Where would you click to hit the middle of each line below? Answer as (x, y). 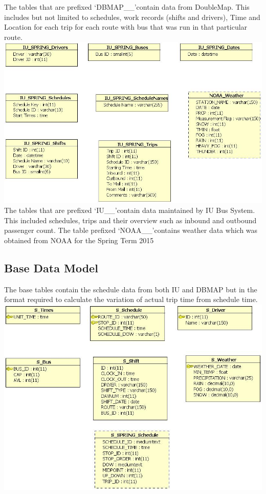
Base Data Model (51, 267)
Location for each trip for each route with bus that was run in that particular (126, 27)
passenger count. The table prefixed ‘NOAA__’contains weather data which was (131, 230)
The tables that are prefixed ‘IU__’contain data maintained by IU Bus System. (130, 210)
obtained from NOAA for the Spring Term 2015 (79, 240)
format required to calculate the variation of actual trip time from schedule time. (131, 299)
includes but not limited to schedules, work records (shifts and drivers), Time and (132, 17)
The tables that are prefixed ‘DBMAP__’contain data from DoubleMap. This (127, 7)
